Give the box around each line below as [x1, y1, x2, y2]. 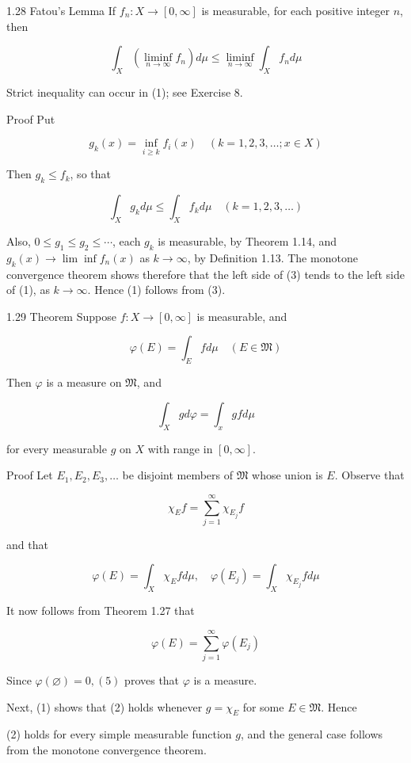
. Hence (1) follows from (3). [87, 281, 226, 298]
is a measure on [46, 374, 122, 391]
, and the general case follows [240, 726, 383, 742]
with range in [147, 440, 213, 456]
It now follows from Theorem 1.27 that [6, 602, 195, 619]
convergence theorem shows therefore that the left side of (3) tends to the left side [6, 265, 405, 282]
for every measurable [6, 440, 107, 456]
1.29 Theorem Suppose [6, 307, 116, 324]
